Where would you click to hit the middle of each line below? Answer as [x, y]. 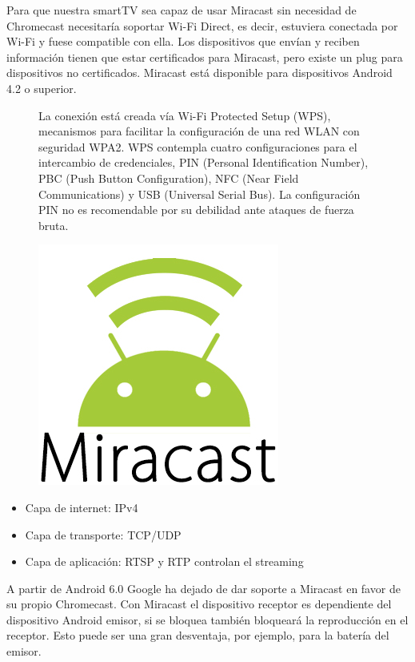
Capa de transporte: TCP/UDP [103, 534]
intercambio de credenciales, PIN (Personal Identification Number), [204, 162]
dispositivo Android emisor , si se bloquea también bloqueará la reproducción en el [207, 619]
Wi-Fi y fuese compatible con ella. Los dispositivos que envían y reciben [183, 41]
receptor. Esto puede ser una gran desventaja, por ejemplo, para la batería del [198, 635]
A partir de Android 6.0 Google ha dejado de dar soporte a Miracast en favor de [204, 588]
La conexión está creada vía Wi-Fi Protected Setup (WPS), [185, 115]
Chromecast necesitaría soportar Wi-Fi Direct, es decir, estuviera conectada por [202, 25]
